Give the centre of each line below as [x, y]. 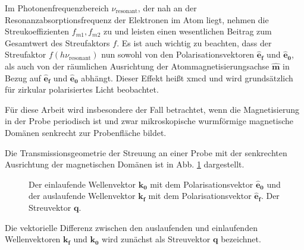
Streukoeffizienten [37, 31]
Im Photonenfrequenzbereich [57, 8]
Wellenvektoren [33, 239]
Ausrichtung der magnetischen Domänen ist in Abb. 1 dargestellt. [125, 164]
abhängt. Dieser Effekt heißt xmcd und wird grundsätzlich [187, 77]
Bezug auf [23, 77]
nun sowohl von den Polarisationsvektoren [178, 54]
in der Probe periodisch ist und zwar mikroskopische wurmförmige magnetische [149, 121]
